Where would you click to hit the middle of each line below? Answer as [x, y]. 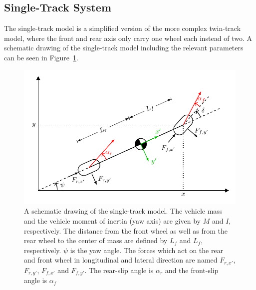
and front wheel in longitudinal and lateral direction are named [121, 260]
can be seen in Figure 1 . [41, 57]
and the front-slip [192, 270]
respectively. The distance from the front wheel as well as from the [126, 230]
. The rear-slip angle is [119, 270]
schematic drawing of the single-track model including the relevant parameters [124, 48]
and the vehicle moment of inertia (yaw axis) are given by [113, 221]
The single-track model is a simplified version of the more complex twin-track [123, 28]
